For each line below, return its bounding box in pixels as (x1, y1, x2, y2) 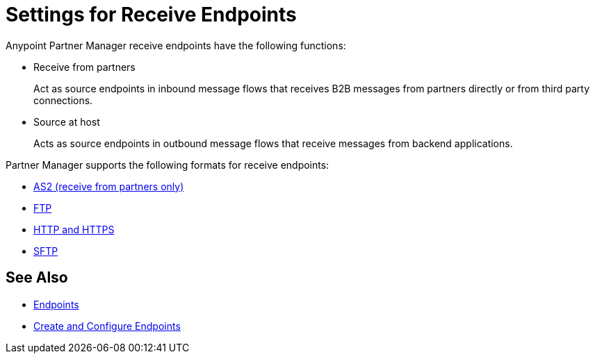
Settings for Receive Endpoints (6, 3, 297, 26)
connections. (33, 94, 93, 106)
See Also (6, 269, 68, 287)
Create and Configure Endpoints (33, 319, 181, 332)
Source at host (33, 115, 100, 128)
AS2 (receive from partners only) (33, 180, 184, 192)
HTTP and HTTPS (33, 223, 115, 235)
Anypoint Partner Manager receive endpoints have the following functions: (6, 39, 346, 51)
